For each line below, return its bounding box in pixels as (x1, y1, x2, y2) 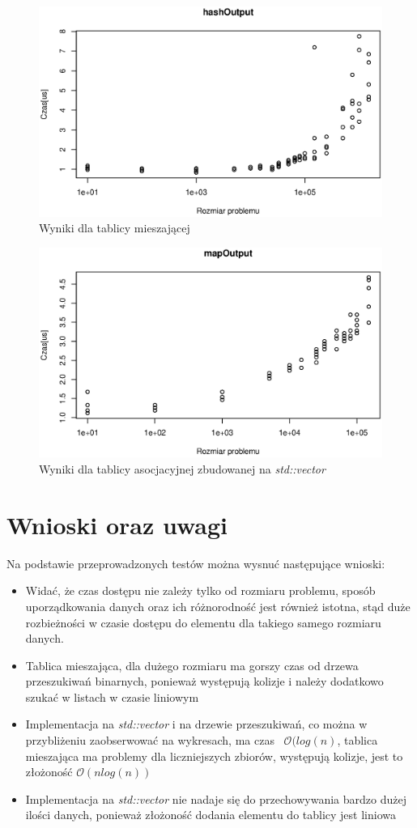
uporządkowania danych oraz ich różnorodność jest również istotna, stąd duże (25, 597, 411, 614)
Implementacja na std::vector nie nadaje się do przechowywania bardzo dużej (25, 790, 406, 807)
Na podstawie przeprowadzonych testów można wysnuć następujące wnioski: (6, 554, 385, 571)
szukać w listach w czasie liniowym (25, 688, 199, 705)
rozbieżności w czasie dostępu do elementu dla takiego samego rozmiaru (25, 614, 381, 631)
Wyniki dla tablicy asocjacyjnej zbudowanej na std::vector (39, 461, 326, 477)
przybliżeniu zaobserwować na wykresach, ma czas (25, 732, 274, 749)
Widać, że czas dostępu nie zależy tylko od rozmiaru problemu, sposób (25, 582, 376, 599)
